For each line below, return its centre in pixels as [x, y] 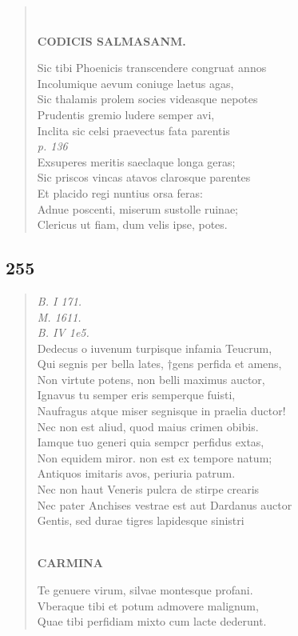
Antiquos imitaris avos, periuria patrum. [136, 473]
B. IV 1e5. [63, 332]
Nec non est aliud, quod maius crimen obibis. [148, 426]
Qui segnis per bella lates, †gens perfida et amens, [159, 364]
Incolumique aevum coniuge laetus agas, [135, 83]
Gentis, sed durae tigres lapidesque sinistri [141, 520]
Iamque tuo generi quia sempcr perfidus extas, [151, 442]
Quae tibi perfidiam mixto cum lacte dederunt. [152, 621]
